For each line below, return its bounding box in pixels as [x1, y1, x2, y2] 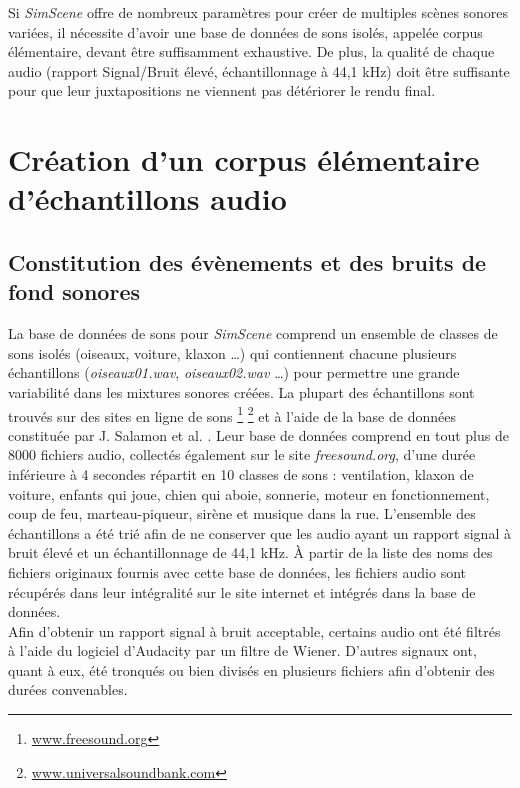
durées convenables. [8, 679, 128, 700]
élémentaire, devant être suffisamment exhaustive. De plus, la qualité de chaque [8, 41, 495, 62]
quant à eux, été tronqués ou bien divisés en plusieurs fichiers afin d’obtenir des [8, 659, 495, 680]
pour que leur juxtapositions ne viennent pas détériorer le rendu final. [8, 80, 436, 101]
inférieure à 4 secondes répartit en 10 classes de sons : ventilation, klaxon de [8, 463, 474, 484]
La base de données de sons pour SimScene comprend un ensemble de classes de [8, 323, 498, 344]
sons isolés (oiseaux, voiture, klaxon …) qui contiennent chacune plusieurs [8, 342, 457, 363]
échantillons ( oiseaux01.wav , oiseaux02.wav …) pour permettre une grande [8, 362, 460, 383]
